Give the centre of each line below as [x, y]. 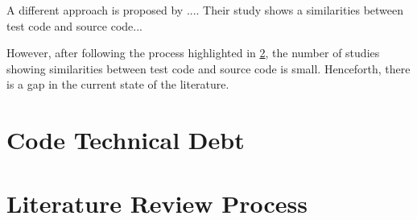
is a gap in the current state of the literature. [118, 84]
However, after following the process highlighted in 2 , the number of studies [193, 53]
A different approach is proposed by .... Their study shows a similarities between [205, 10]
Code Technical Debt [126, 140]
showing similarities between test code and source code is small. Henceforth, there [208, 68]
